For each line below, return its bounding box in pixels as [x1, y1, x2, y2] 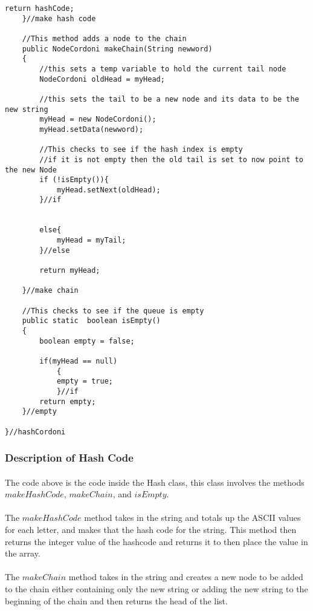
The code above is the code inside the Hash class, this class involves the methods [5, 475, 305, 488]
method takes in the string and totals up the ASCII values [84, 511, 301, 524]
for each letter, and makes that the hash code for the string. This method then [5, 523, 297, 536]
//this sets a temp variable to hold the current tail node [39, 64, 286, 73]
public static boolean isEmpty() [22, 316, 161, 325]
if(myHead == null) [39, 356, 118, 365]
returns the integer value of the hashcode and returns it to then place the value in [5, 535, 308, 547]
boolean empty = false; [39, 336, 135, 345]
